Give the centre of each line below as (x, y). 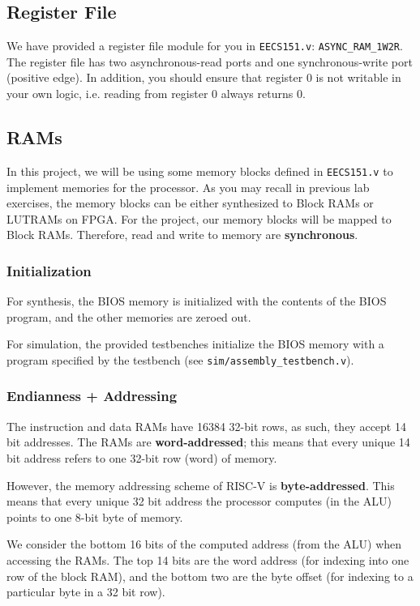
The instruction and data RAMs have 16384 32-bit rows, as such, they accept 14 (206, 426)
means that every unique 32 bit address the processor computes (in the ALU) (199, 501)
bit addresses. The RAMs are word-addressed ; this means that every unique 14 (208, 442)
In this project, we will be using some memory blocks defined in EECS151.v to (200, 171)
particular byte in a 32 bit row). (86, 592)
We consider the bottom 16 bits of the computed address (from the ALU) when (204, 544)
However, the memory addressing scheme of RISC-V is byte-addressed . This (201, 485)
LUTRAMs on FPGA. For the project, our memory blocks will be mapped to (199, 218)
